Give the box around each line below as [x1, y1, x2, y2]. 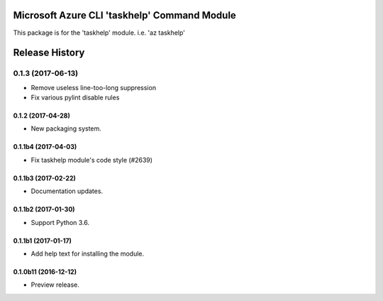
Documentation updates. [30, 187, 103, 195]
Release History [13, 47, 85, 59]
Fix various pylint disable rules [30, 93, 120, 102]
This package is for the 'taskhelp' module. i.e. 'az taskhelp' [13, 28, 186, 37]
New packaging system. [30, 124, 102, 133]
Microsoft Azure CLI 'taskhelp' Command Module [13, 9, 237, 21]
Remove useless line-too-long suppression [30, 83, 156, 92]
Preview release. [30, 280, 79, 289]
